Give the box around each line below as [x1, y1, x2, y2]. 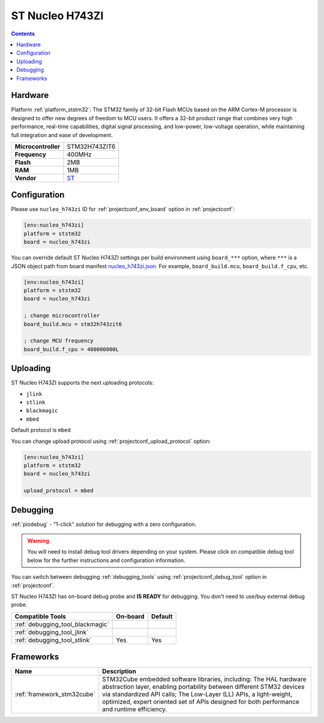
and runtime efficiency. [102, 705, 167, 713]
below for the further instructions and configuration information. [27, 557, 185, 564]
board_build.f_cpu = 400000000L [23, 346, 119, 353]
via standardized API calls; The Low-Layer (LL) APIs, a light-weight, [102, 690, 293, 698]
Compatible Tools [14, 612, 66, 620]
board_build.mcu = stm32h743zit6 [23, 320, 122, 328]
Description [102, 667, 136, 676]
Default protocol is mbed [11, 427, 71, 434]
